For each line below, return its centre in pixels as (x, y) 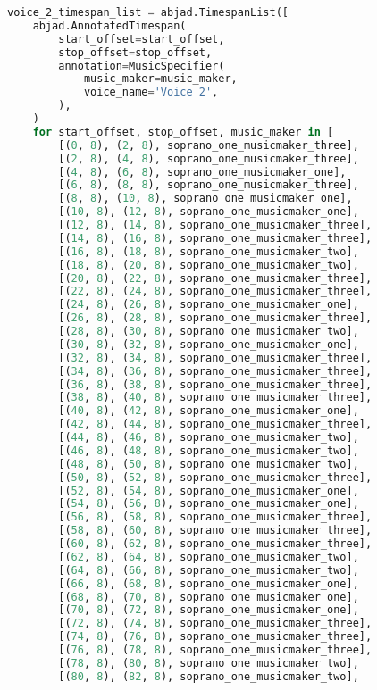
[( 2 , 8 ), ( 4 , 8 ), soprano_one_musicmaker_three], (209, 158)
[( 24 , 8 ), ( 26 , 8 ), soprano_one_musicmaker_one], (209, 305)
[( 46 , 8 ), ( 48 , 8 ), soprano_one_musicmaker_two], (209, 450)
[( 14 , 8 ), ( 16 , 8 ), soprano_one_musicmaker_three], (215, 238)
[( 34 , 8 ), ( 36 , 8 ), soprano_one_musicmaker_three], (215, 371)
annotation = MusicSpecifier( (142, 66)
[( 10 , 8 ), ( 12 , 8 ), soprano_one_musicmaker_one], (209, 212)
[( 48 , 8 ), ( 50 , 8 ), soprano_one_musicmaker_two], (209, 464)
